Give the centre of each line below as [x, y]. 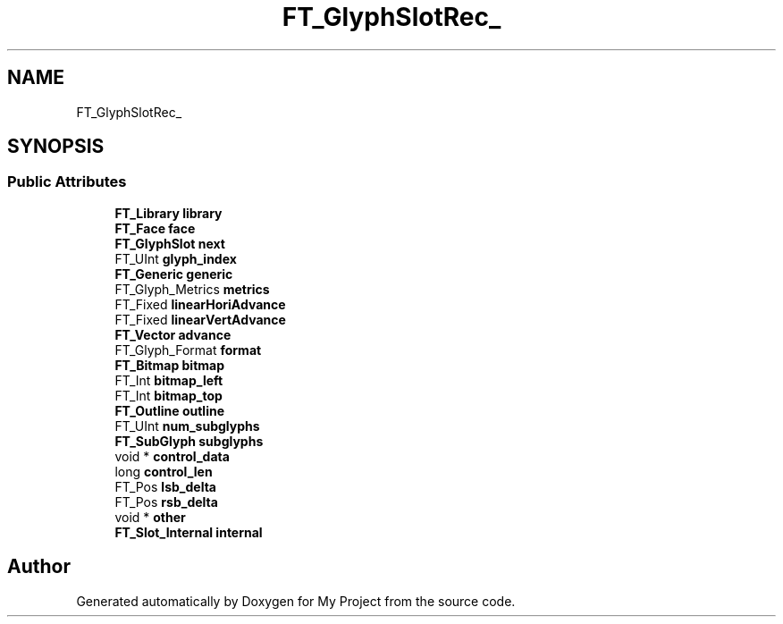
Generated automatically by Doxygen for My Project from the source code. [296, 601]
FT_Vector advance [173, 334]
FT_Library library [168, 213]
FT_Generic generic [174, 274]
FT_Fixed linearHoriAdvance [200, 304]
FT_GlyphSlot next [170, 243]
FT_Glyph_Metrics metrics [192, 289]
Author [39, 567]
